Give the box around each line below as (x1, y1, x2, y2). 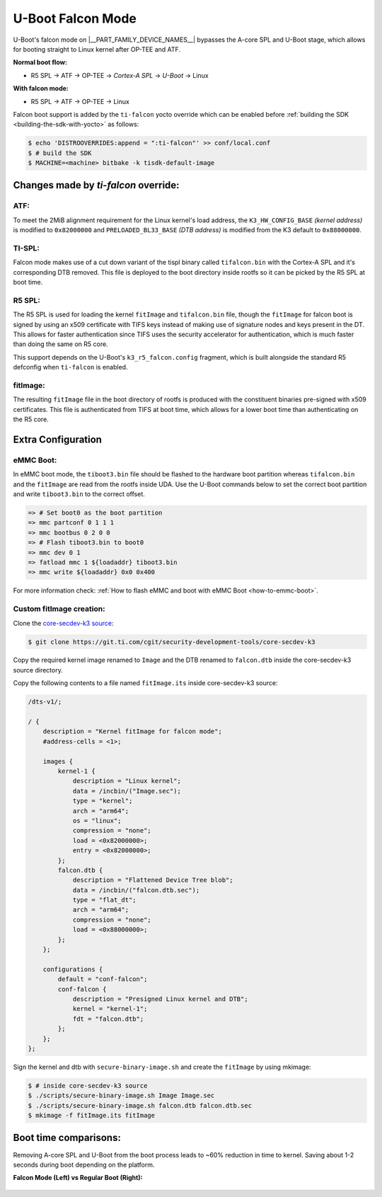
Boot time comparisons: (13, 1132, 122, 1144)
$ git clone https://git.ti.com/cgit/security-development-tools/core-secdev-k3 (28, 638, 316, 646)
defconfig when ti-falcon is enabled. (13, 363, 128, 372)
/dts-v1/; (28, 698, 62, 706)
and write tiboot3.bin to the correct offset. (13, 490, 145, 498)
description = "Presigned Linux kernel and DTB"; (72, 995, 248, 1003)
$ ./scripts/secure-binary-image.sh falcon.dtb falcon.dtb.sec (28, 1101, 253, 1109)
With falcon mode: (13, 84, 69, 93)
